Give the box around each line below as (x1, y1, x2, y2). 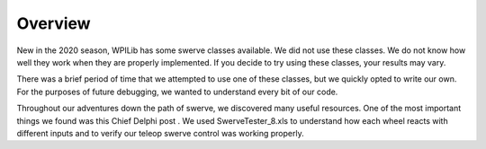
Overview (16, 13, 91, 33)
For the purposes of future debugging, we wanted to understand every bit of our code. (16, 86, 338, 97)
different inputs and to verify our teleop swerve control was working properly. (16, 127, 305, 138)
